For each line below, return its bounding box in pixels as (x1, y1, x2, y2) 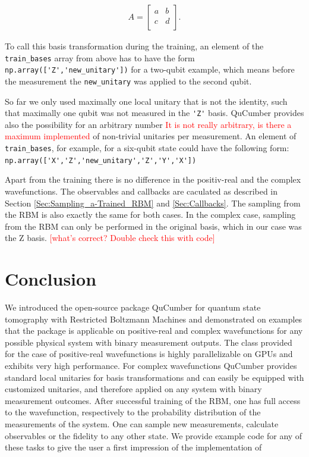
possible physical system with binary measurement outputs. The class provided (5, 336, 292, 348)
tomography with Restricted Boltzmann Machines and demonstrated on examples (5, 312, 302, 325)
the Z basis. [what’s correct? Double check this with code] (5, 231, 215, 244)
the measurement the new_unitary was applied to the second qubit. (5, 74, 252, 87)
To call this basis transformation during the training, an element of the (5, 40, 264, 52)
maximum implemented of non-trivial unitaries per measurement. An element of (5, 130, 297, 142)
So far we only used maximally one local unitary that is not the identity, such (5, 95, 288, 107)
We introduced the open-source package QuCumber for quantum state (5, 301, 261, 314)
